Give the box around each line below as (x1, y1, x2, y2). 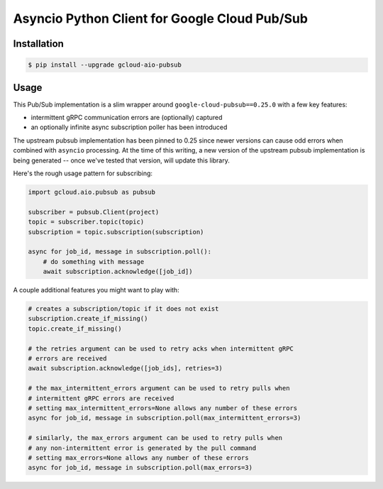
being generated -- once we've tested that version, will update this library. (13, 156, 231, 165)
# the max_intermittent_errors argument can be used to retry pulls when (28, 384, 290, 392)
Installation (13, 38, 64, 50)
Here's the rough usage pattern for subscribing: (13, 169, 152, 177)
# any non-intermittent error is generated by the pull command (28, 444, 257, 452)
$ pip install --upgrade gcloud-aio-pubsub (28, 61, 182, 69)
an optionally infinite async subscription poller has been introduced (30, 123, 228, 131)
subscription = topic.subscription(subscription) (28, 228, 204, 236)
